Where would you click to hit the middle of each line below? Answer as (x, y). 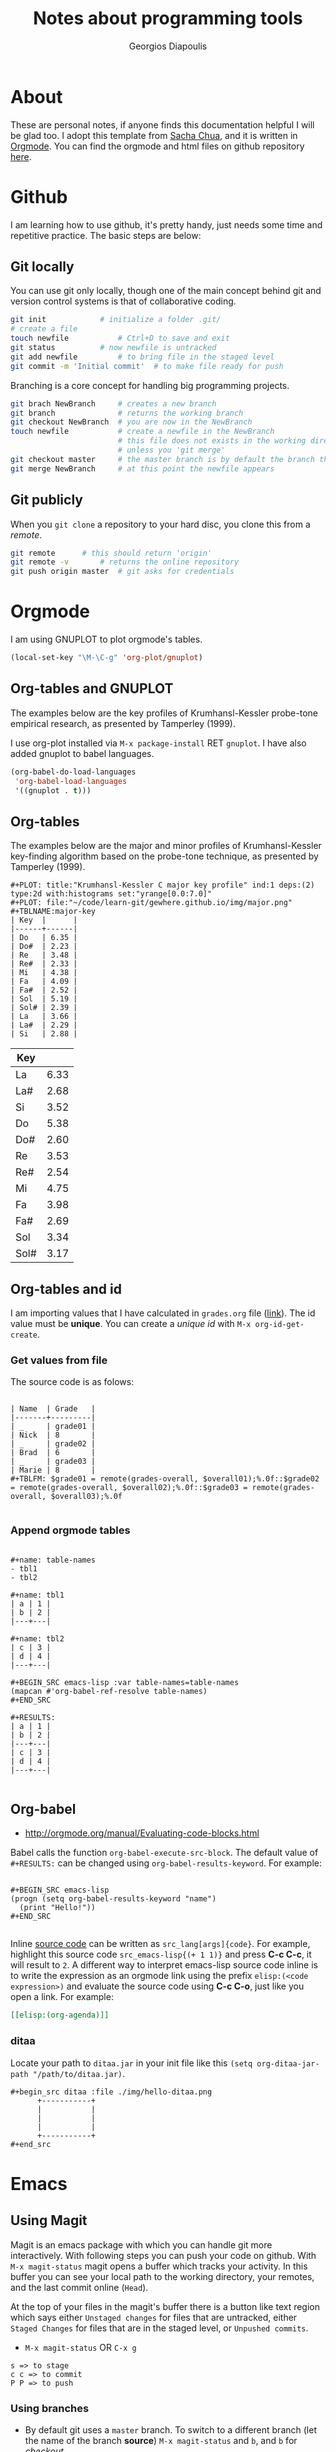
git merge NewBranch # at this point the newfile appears (142, 468)
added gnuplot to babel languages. (82, 753)
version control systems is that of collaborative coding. (123, 301)
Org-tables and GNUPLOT (92, 688)
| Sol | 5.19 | (44, 999)
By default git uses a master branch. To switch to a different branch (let (170, 2429)
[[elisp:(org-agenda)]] (60, 2015)
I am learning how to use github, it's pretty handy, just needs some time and (166, 224)
